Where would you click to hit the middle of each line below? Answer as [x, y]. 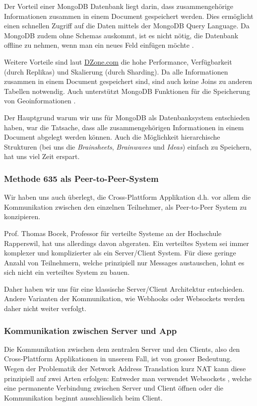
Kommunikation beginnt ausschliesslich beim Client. [83, 397]
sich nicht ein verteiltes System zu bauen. [67, 272]
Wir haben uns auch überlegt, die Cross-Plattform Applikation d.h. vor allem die [128, 197]
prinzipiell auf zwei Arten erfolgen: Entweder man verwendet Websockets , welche [128, 378]
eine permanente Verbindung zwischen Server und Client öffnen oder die [114, 388]
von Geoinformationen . [40, 101]
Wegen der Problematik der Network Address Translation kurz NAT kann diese [125, 368]
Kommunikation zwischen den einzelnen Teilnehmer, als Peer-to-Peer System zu [126, 206]
